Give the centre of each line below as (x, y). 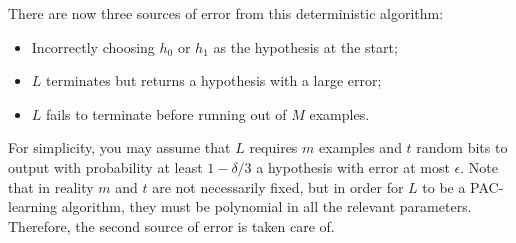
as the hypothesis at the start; (305, 46)
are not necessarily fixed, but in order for (278, 186)
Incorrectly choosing (93, 46)
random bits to (462, 147)
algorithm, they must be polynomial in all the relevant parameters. (266, 206)
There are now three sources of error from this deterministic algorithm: (226, 13)
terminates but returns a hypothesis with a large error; (214, 80)
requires (273, 147)
